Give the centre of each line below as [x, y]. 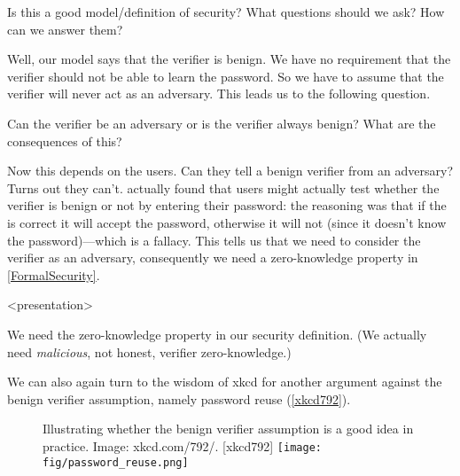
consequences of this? [65, 140]
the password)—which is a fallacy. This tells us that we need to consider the [214, 240]
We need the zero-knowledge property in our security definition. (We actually [217, 334]
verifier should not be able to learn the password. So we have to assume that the [226, 76]
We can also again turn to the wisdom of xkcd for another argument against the [225, 382]
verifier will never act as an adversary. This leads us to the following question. [219, 94]
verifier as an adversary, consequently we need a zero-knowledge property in [213, 258]
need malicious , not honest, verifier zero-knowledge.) [149, 351]
